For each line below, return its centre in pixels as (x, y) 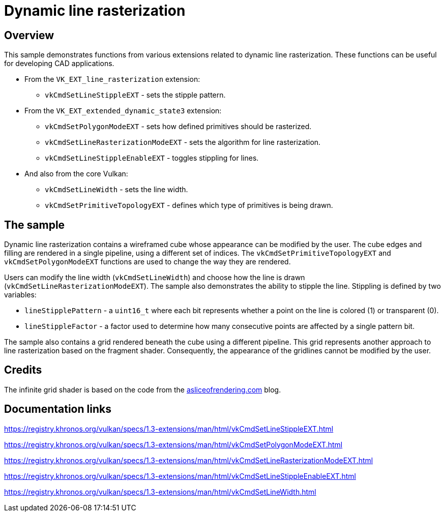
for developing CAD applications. (59, 64)
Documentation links (58, 409)
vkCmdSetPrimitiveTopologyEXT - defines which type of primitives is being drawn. (189, 205)
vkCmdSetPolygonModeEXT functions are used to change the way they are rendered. (147, 262)
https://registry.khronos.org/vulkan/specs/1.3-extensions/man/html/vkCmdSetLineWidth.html (160, 492)
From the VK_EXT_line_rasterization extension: (112, 79)
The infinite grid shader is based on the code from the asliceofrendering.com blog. (143, 389)
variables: (20, 295)
